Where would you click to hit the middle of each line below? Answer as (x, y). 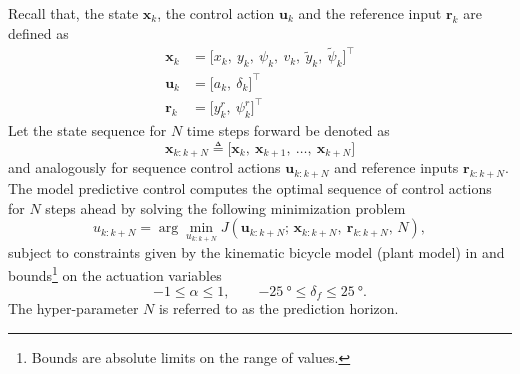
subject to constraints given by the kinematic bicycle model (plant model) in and (256, 251)
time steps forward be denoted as (288, 130)
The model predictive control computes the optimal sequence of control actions (250, 187)
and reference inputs (396, 167)
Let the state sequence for (87, 130)
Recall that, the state (73, 13)
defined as (38, 32)
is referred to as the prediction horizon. (278, 308)
